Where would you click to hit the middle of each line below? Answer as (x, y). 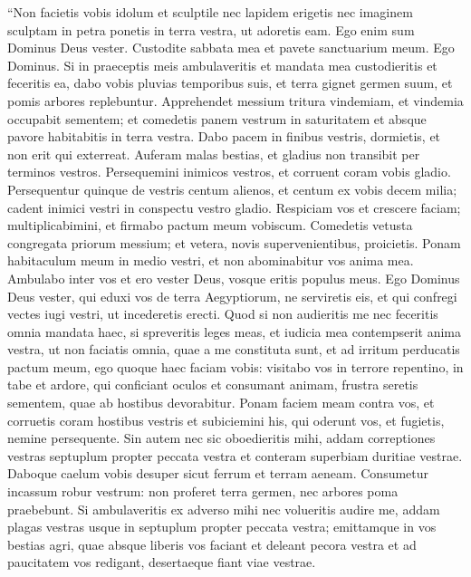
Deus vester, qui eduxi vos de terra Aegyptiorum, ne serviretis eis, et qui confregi (232, 296)
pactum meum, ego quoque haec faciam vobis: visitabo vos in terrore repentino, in (235, 366)
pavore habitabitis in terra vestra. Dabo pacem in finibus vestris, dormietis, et (224, 136)
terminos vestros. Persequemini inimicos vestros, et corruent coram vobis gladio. (229, 172)
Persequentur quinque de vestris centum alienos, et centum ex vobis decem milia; (232, 189)
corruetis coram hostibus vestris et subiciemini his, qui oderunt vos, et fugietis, (226, 420)
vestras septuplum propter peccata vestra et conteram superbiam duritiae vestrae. (235, 455)
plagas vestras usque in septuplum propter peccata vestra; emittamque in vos (222, 527)
